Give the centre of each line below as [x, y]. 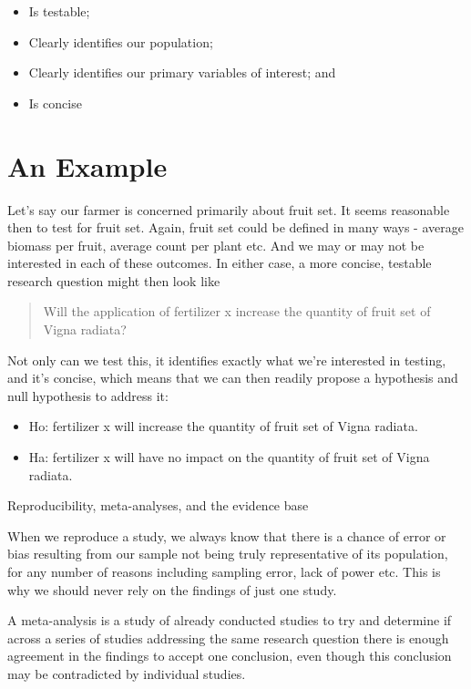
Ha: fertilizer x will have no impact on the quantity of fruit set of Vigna [229, 457]
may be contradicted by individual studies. [127, 673]
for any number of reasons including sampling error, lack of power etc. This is [224, 571]
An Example [87, 165]
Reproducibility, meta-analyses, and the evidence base [158, 505]
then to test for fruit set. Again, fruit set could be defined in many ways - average [235, 227]
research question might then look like [114, 280]
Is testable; [59, 11]
